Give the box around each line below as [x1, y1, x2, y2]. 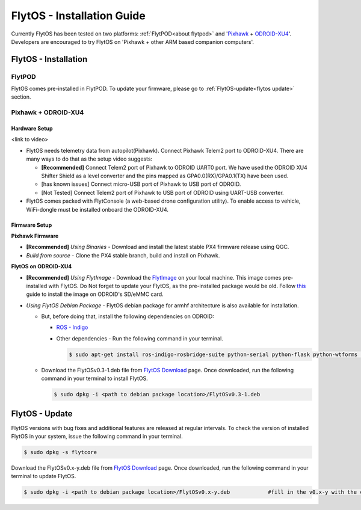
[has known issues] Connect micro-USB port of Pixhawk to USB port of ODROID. [41, 180, 241, 188]
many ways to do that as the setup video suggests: [26, 155, 153, 162]
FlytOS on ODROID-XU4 [11, 263, 72, 270]
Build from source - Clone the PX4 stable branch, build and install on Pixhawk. [26, 251, 220, 259]
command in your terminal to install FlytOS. [41, 375, 149, 382]
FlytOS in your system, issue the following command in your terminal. [11, 433, 183, 440]
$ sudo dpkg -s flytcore [23, 449, 97, 456]
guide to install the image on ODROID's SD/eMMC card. [26, 290, 164, 298]
